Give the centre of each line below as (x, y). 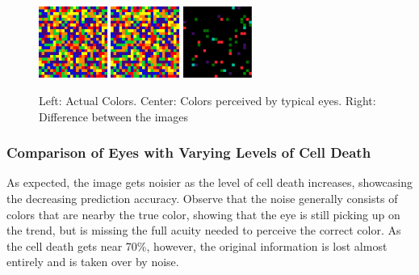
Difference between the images (113, 116)
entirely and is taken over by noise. (93, 262)
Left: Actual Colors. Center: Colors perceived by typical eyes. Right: (207, 100)
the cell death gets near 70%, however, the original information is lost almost (197, 245)
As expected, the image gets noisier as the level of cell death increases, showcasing (210, 182)
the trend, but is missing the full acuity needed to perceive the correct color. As (204, 230)
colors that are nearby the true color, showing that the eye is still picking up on (203, 214)
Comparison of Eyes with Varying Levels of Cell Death (189, 152)
